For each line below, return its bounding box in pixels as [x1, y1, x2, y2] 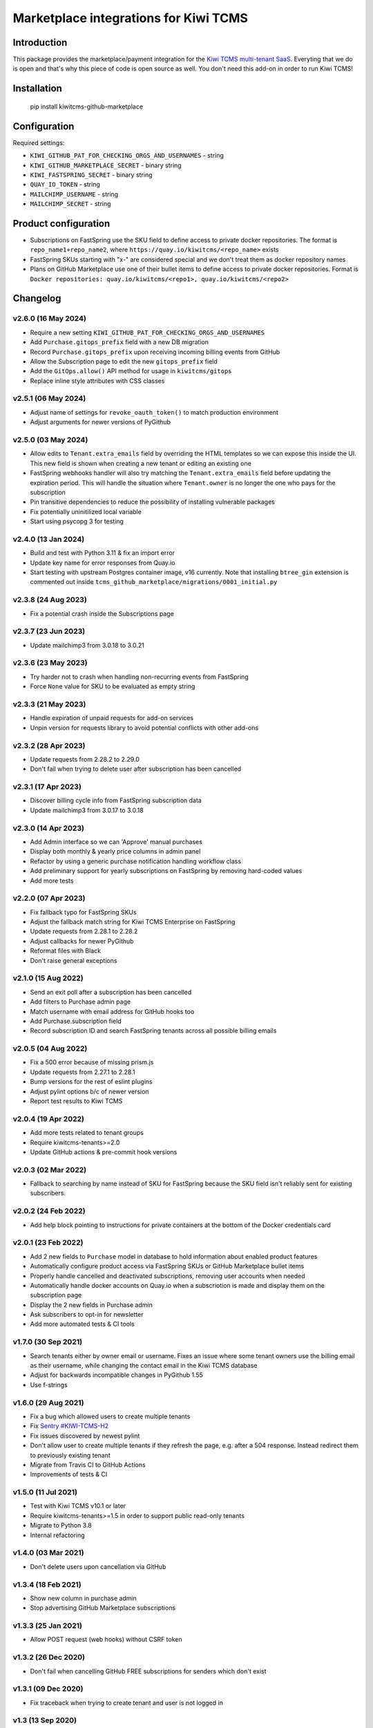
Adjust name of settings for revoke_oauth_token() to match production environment [30, 408, 279, 416]
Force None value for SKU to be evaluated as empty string [30, 682, 195, 691]
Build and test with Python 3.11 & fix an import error [30, 549, 175, 557]
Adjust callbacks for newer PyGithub [30, 937, 134, 945]
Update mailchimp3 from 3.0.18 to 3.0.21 [30, 641, 144, 649]
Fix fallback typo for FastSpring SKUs [30, 908, 137, 916]
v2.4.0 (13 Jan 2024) [12, 534, 85, 544]
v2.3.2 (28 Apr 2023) [12, 740, 86, 750]
